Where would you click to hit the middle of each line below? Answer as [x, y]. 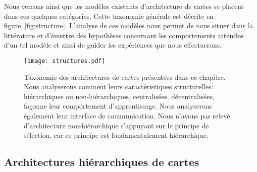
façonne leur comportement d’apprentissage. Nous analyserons [118, 106]
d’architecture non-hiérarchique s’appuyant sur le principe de [116, 125]
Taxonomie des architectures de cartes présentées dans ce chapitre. [125, 77]
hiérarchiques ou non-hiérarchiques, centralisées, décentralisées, [119, 96]
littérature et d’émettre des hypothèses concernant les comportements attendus [124, 35]
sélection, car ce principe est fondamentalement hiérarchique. [116, 135]
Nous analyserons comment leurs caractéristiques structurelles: [119, 86]
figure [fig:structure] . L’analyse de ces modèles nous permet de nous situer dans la [129, 26]
